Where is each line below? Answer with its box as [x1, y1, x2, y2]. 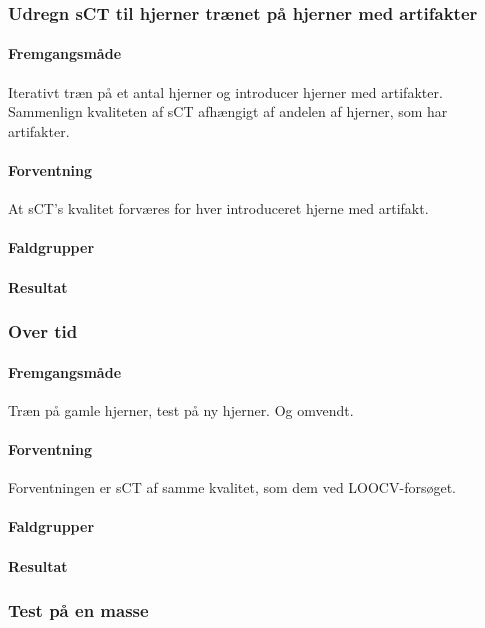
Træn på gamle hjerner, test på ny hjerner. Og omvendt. [8, 399, 354, 420]
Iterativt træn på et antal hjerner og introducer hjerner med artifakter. [8, 81, 443, 102]
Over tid [8, 319, 78, 344]
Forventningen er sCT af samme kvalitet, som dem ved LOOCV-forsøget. [8, 477, 456, 498]
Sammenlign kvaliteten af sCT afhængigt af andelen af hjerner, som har [8, 101, 448, 122]
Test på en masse [8, 598, 149, 623]
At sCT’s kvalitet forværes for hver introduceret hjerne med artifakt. [8, 198, 429, 219]
